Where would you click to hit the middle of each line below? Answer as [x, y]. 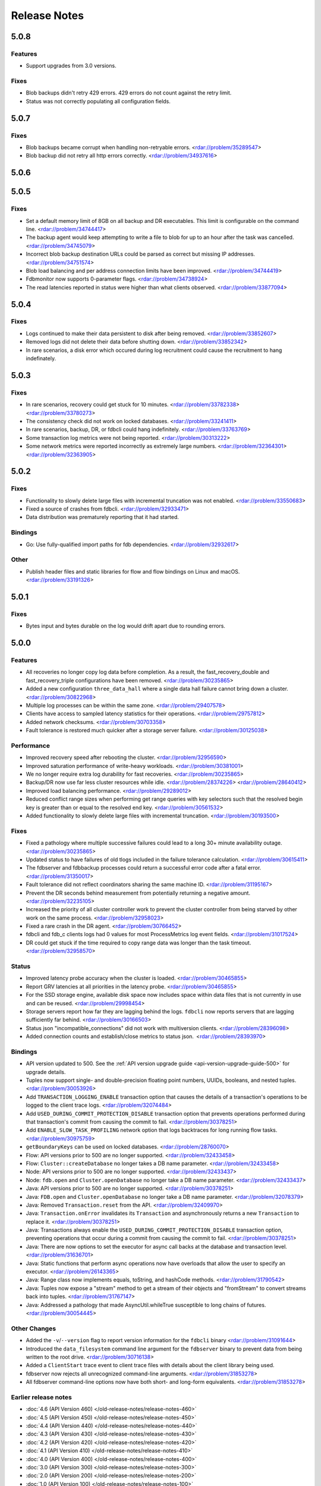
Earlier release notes [42, 1397]
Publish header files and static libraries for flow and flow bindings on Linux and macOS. [133, 571]
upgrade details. [46, 1072]
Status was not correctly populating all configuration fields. [98, 101]
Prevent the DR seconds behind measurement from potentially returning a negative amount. [138, 893]
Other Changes [34, 1328]
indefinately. [41, 358]
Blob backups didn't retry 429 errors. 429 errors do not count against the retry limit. [129, 93]
